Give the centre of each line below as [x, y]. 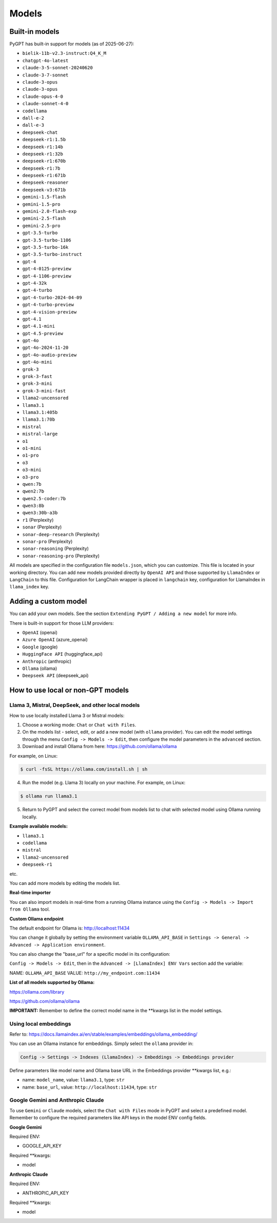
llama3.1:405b [40, 412]
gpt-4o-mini [37, 362]
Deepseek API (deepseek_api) [56, 676]
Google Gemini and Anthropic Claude [57, 1100]
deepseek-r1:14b [43, 147]
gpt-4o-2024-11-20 [45, 348]
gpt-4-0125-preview [47, 269]
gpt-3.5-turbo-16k [45, 247]
